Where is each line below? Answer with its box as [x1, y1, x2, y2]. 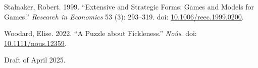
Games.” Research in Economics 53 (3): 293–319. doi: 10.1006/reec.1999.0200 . [4, 11, 244, 21]
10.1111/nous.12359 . [4, 37, 67, 48]
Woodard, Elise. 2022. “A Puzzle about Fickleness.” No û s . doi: [4, 28, 197, 38]
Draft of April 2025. [4, 54, 66, 65]
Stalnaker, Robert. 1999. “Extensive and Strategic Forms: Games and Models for [4, 1, 254, 11]
